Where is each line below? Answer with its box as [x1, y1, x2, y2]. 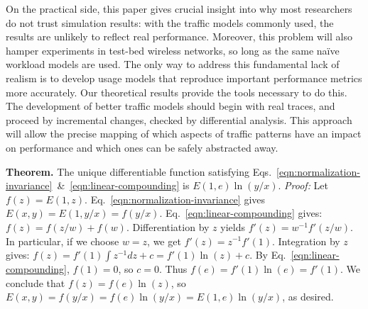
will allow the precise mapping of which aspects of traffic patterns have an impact [6, 126, 362, 141]
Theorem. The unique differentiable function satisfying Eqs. [6, 164, 272, 179]
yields [220, 219, 245, 234]
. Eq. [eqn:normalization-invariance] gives [85, 191, 266, 206]
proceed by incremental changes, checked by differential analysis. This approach [6, 112, 352, 127]
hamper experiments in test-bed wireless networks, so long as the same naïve [6, 43, 340, 57]
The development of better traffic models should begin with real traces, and [6, 99, 335, 113]
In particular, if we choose [6, 233, 119, 248]
